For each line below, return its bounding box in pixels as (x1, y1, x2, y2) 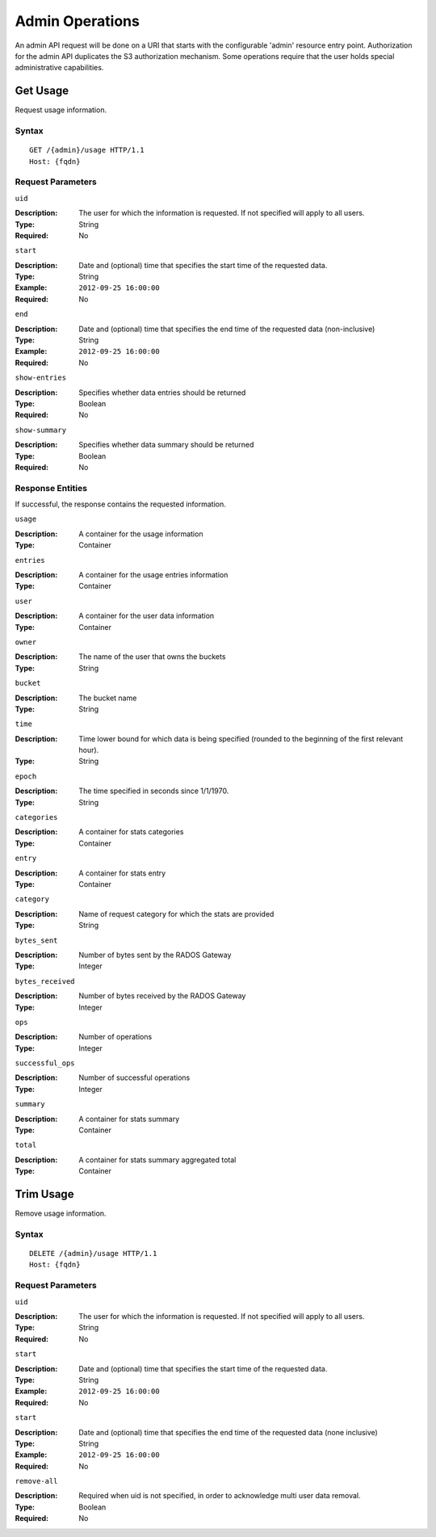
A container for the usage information (78, 529, 203, 539)
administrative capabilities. (15, 63, 104, 73)
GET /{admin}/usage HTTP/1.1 (29, 145, 145, 155)
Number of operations (78, 1032, 153, 1042)
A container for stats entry (78, 868, 166, 878)
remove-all (15, 1476, 58, 1486)
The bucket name (78, 693, 137, 703)
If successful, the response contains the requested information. (15, 499, 226, 509)
